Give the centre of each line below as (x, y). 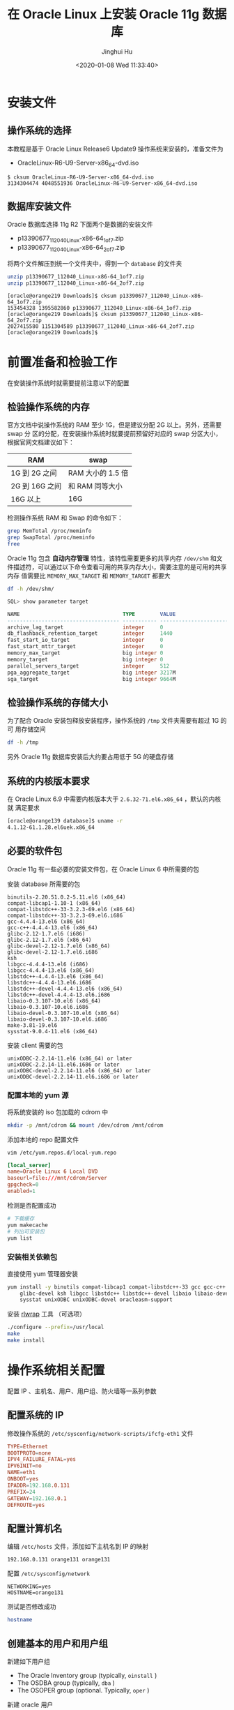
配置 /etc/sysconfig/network (49, 1573)
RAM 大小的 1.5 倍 (98, 473)
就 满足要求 (23, 807)
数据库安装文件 (39, 206)
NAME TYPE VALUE (92, 614)
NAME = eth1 (22, 1473)
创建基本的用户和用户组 (57, 1643)
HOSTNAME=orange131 (36, 1593)
